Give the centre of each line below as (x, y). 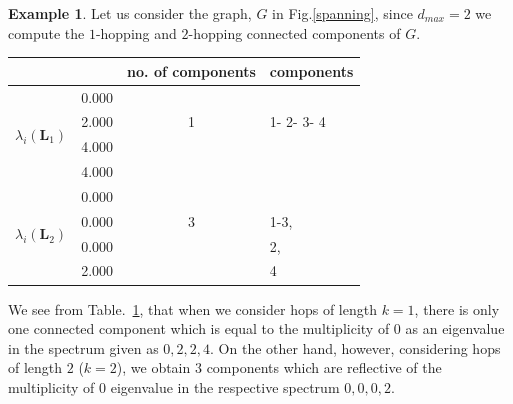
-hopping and (136, 32)
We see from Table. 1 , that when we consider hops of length (192, 308)
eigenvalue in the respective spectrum (225, 386)
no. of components (191, 70)
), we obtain (153, 367)
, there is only (457, 308)
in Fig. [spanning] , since (342, 13)
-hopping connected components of (294, 32)
